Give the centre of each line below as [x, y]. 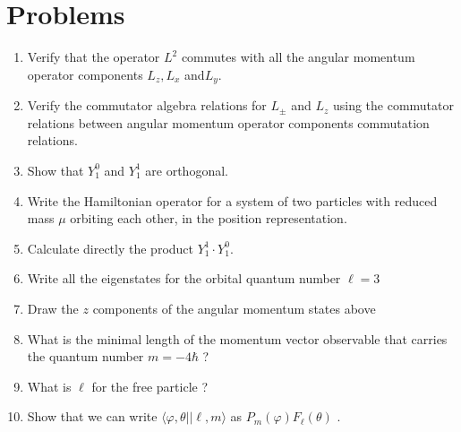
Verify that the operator [94, 57]
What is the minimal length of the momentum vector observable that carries [237, 338]
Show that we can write [92, 416]
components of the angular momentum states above [234, 308]
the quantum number [85, 356]
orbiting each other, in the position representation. [209, 218]
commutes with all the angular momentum [298, 57]
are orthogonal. [187, 170]
